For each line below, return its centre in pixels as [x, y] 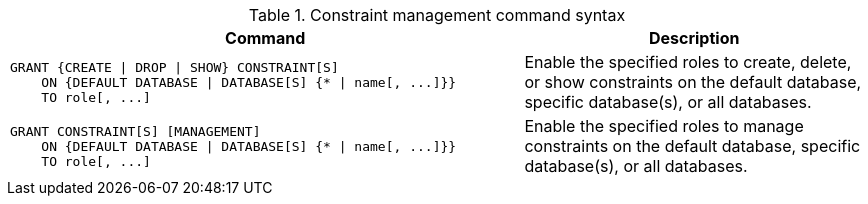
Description [694, 38]
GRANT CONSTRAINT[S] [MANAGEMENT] [135, 131]
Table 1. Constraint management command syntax [437, 15]
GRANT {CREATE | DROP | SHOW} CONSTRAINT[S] [174, 67]
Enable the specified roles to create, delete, [688, 62]
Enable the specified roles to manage [664, 126]
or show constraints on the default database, [693, 82]
